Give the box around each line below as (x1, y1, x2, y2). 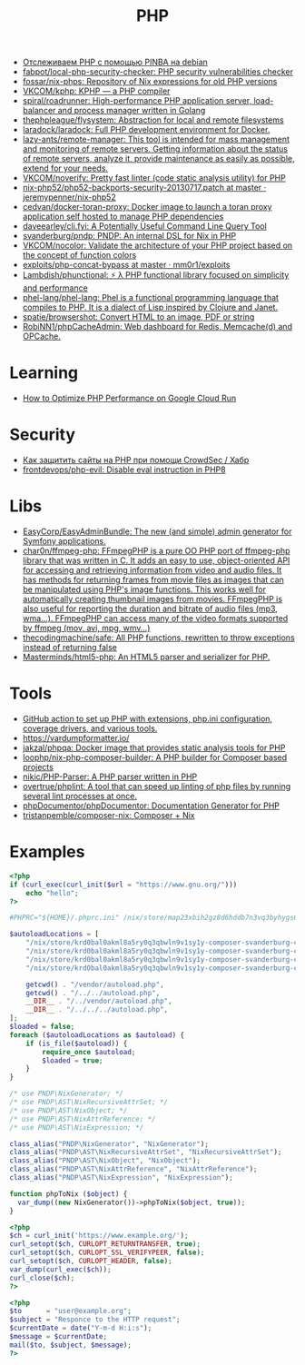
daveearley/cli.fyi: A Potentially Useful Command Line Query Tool (22, 221, 268, 232)
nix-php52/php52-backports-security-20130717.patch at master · (22, 183, 267, 193)
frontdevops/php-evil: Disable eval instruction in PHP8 (22, 464, 226, 475)
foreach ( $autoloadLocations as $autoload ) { (9, 1030, 184, 1040)
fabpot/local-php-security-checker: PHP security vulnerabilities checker (22, 66, 293, 77)
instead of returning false (22, 642, 118, 652)
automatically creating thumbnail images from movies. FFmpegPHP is (22, 594, 283, 604)
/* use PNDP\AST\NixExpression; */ (9, 1123, 144, 1132)
